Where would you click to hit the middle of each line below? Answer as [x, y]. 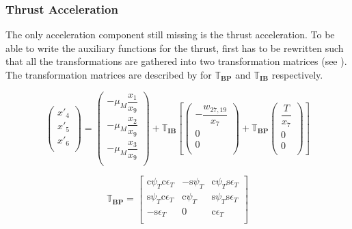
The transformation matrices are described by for [109, 75]
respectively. [297, 75]
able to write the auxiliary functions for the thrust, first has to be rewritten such [175, 48]
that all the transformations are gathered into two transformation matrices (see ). [176, 61]
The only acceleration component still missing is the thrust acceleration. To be [170, 35]
